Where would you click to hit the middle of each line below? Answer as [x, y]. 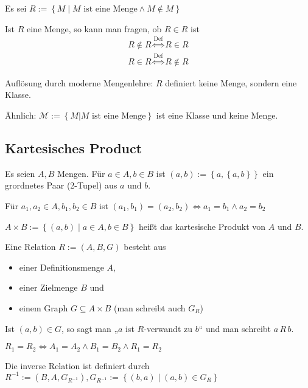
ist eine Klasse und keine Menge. [217, 115]
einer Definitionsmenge [61, 267]
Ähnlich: [21, 115]
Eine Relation [30, 247]
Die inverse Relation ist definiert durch [77, 365]
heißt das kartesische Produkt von [202, 226]
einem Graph [44, 307]
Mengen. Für [81, 173]
